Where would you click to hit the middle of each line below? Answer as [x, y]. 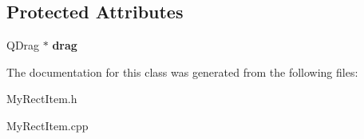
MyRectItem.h [42, 99]
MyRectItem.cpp [47, 125]
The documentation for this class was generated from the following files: [182, 71]
